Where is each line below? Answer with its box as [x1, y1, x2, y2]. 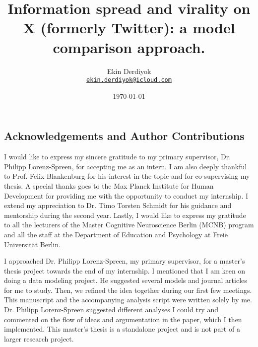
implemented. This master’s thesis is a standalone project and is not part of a [4, 324, 240, 334]
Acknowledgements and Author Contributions [4, 128, 245, 143]
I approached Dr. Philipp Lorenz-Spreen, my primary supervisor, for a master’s [4, 256, 245, 266]
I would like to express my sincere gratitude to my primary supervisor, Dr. [4, 151, 231, 162]
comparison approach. [53, 37, 205, 57]
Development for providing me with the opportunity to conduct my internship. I [4, 190, 249, 201]
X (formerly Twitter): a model [23, 17, 235, 38]
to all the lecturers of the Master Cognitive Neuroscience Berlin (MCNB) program [4, 219, 254, 230]
